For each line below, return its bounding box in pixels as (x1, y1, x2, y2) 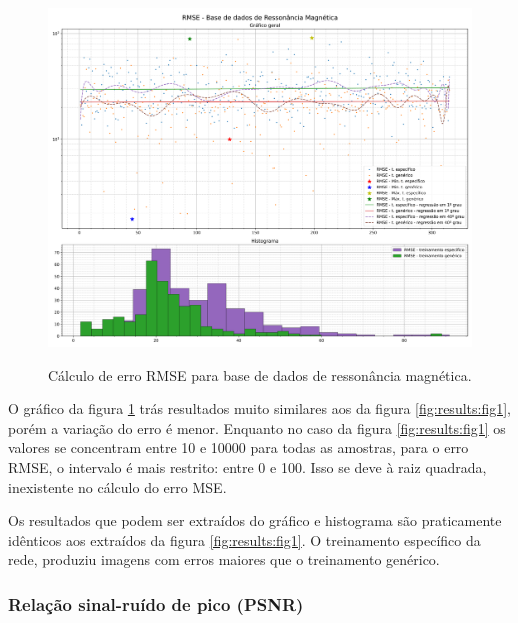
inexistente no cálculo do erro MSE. (8, 476, 227, 497)
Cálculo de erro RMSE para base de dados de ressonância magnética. (48, 364, 472, 385)
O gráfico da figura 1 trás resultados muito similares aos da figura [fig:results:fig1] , (8, 398, 511, 419)
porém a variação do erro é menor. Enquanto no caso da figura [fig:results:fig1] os (8, 417, 506, 438)
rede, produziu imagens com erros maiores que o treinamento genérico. (8, 549, 440, 570)
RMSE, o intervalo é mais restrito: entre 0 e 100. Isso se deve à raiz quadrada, (8, 457, 487, 478)
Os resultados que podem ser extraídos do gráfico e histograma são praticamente (8, 510, 502, 531)
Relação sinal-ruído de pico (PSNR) (8, 591, 304, 616)
